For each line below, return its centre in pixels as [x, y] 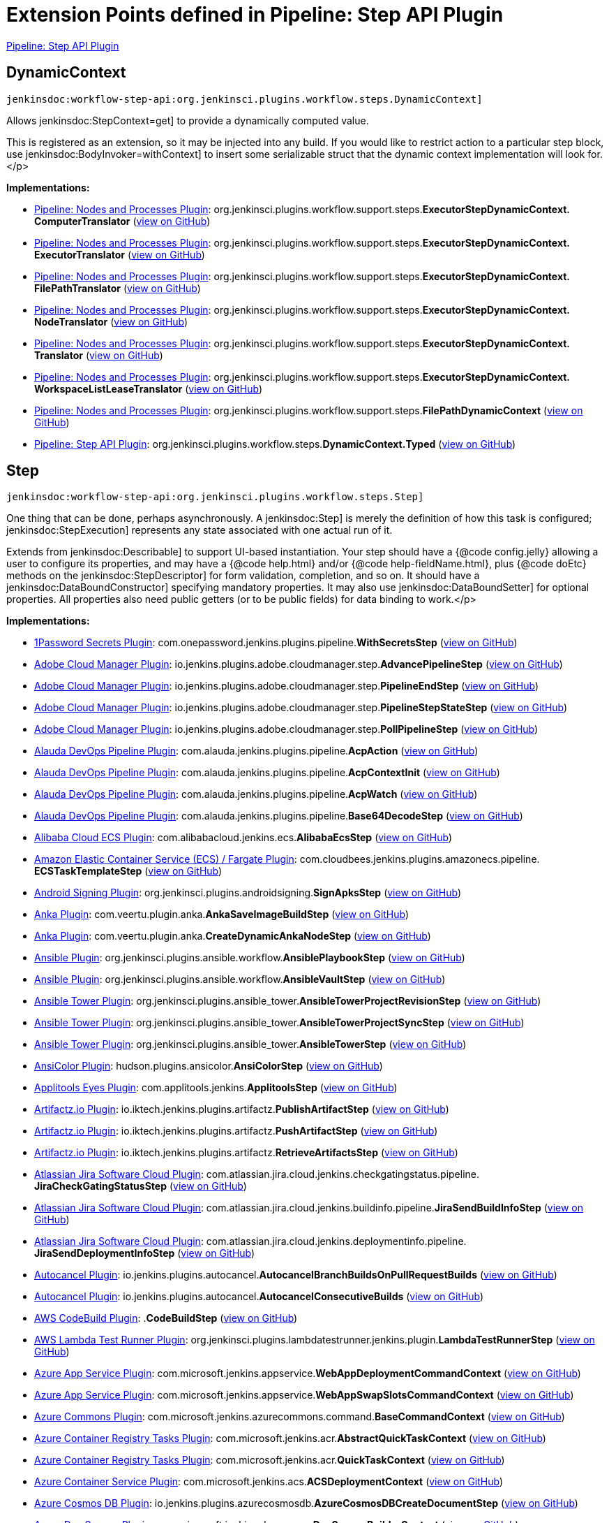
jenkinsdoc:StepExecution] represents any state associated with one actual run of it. [200, 530]
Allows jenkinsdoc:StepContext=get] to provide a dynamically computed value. [188, 120]
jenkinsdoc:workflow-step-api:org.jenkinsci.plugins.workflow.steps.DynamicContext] [245, 99]
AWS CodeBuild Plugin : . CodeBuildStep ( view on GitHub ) [166, 1318]
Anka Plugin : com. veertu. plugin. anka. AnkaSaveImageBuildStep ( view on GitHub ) [222, 914]
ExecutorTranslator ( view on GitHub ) [120, 254]
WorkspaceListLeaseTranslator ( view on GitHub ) [149, 388]
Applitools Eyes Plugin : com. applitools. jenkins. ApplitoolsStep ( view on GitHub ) [216, 1088]
